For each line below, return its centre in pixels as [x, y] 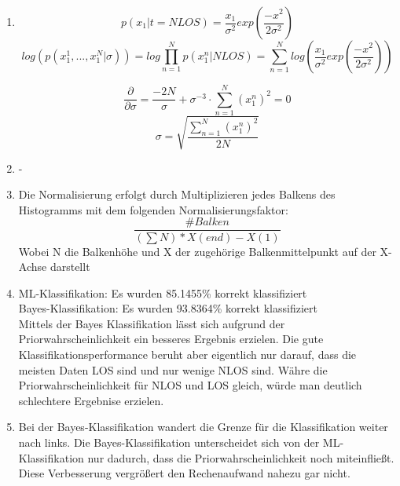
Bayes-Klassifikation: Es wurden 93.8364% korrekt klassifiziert [168, 308]
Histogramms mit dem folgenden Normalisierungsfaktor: [153, 209]
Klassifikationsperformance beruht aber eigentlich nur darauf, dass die [187, 354]
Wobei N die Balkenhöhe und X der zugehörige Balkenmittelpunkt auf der [197, 251]
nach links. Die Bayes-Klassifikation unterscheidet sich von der [169, 442]
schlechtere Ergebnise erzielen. [91, 400]
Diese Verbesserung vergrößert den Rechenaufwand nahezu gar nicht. [184, 473]
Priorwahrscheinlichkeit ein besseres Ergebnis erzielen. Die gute [171, 339]
